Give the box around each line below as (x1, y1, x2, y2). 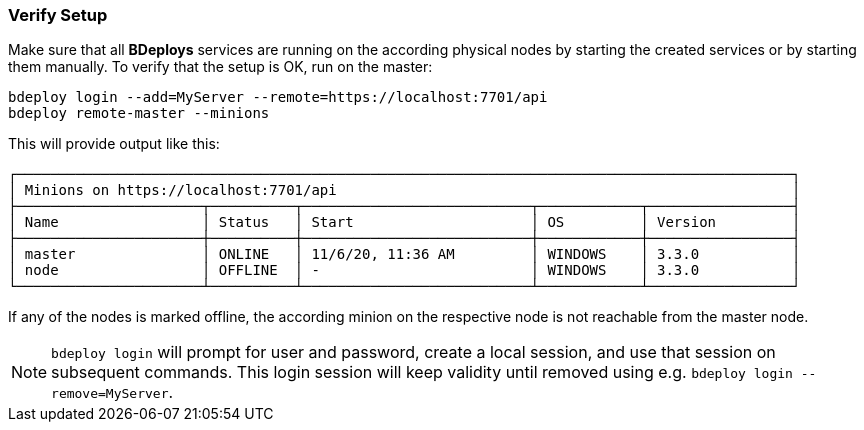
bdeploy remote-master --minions (8, 105, 270, 122)
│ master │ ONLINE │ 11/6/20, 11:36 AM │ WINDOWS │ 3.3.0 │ (8, 246, 801, 263)
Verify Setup (8, 5, 108, 25)
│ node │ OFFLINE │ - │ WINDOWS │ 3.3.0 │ (8, 262, 801, 279)
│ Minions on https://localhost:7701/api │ (8, 182, 801, 199)
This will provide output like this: (8, 135, 220, 153)
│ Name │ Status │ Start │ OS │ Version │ (8, 214, 801, 231)
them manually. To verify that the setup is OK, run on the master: (8, 58, 433, 76)
